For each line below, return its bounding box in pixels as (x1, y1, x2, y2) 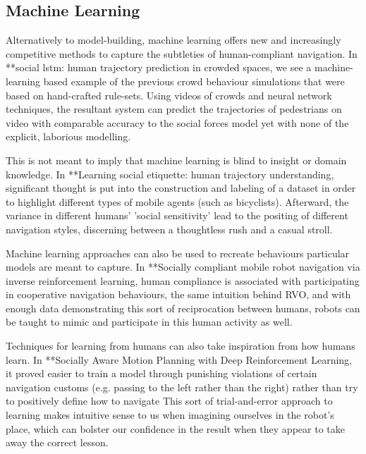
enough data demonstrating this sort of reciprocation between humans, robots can (6, 300, 360, 315)
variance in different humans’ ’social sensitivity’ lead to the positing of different (6, 208, 348, 223)
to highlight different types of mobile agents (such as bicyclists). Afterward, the (6, 194, 349, 209)
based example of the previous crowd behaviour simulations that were (43, 73, 345, 88)
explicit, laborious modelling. (6, 129, 131, 144)
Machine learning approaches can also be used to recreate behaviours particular (6, 245, 350, 260)
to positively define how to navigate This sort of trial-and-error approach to (6, 393, 333, 408)
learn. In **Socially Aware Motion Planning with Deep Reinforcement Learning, (6, 352, 352, 367)
